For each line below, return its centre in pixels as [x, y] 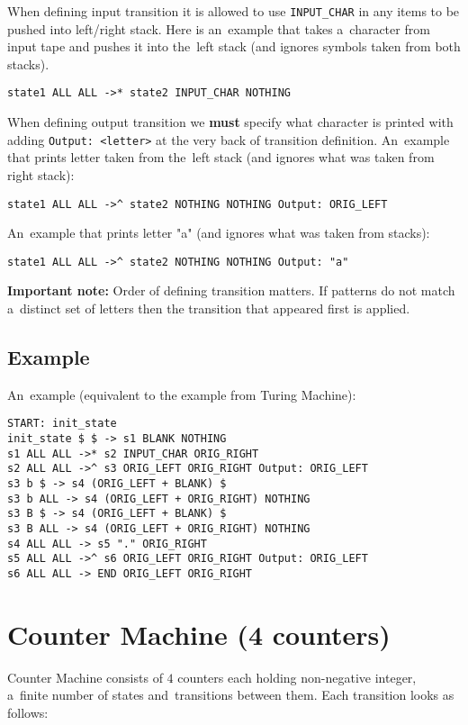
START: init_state [62, 424]
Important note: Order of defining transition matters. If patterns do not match [231, 290]
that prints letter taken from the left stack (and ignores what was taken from [221, 157]
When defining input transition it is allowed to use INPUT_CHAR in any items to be [234, 11]
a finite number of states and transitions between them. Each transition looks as [231, 695]
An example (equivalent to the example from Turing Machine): [182, 394]
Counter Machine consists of [85, 677]
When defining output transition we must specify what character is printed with [230, 122]
